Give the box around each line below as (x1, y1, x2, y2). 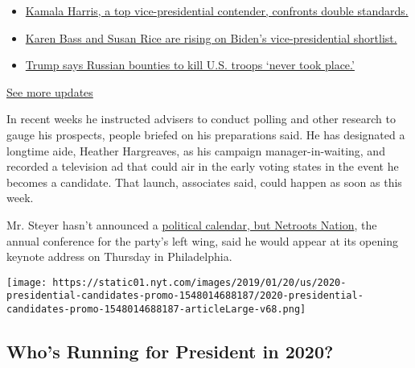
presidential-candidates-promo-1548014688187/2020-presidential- (6, 290, 364, 302)
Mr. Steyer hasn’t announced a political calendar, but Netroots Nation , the (6, 216, 377, 233)
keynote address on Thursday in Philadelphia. (6, 248, 232, 265)
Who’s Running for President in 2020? (6, 339, 334, 364)
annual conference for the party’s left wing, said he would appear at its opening (6, 232, 398, 249)
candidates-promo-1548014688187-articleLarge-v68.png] (6, 304, 306, 316)
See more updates (6, 83, 93, 100)
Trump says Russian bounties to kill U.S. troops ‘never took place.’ (25, 56, 355, 73)
